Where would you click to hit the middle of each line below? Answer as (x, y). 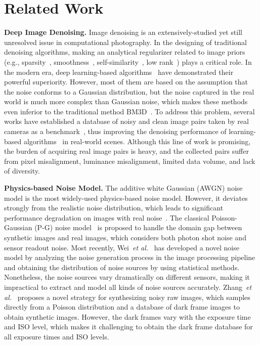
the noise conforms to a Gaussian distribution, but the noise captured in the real (129, 91)
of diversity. (22, 171)
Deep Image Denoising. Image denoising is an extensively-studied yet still (123, 32)
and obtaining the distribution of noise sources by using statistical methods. (122, 267)
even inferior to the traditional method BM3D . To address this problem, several (129, 111)
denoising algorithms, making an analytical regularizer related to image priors (125, 52)
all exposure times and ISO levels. (57, 336)
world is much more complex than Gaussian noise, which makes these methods (126, 101)
